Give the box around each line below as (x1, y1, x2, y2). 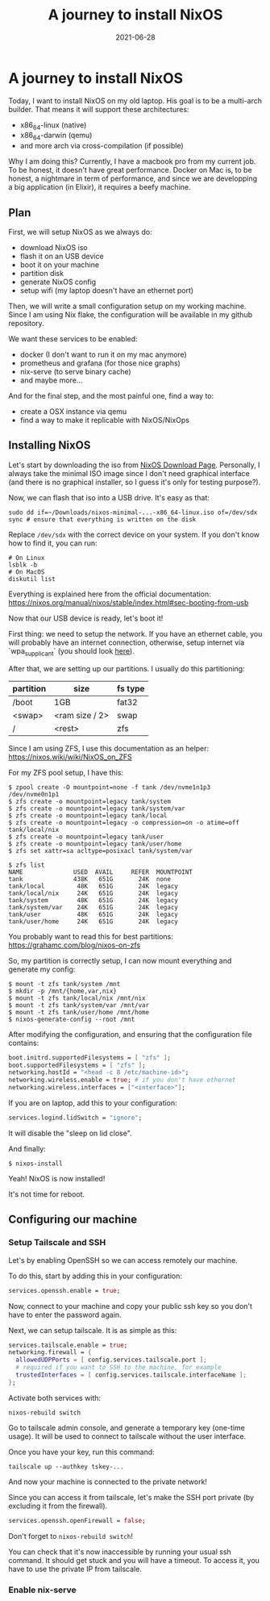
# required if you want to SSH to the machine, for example (15, 1364, 222, 1372)
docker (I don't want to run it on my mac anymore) (19, 349, 187, 360)
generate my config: (8, 964, 76, 974)
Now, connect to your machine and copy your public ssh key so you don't (8, 1301, 252, 1310)
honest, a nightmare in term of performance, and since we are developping (8, 173, 258, 183)
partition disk (19, 269, 64, 278)
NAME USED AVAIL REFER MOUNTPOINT (8, 867, 193, 876)
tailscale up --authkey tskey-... (8, 1462, 125, 1470)
